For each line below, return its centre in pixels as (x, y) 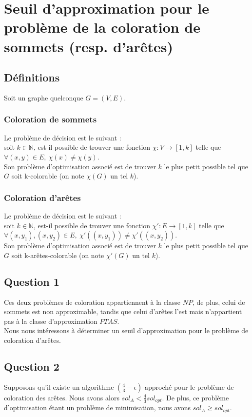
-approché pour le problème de (188, 387)
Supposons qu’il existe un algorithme (59, 387)
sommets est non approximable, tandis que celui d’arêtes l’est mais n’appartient (123, 311)
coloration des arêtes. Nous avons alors (62, 397)
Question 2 (32, 366)
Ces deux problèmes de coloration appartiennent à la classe (92, 302)
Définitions (32, 77)
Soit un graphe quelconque (44, 97)
